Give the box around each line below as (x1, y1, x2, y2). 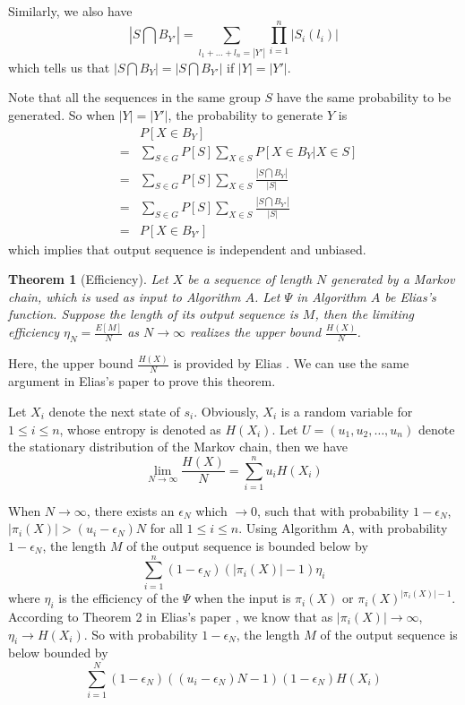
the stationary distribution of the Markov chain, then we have (8, 437, 349, 456)
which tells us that (8, 57, 110, 76)
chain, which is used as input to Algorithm (8, 287, 241, 305)
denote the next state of (48, 401, 180, 420)
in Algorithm (297, 287, 366, 305)
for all (150, 519, 183, 537)
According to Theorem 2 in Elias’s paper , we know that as (8, 606, 333, 625)
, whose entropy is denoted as (59, 419, 221, 438)
